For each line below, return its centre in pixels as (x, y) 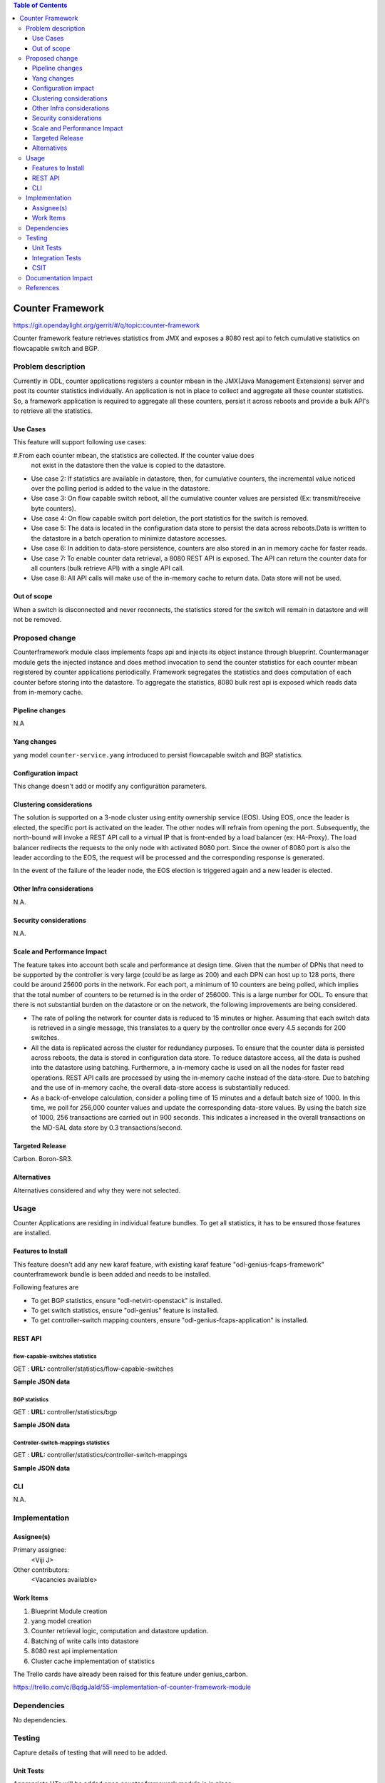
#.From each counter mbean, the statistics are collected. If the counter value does (134, 455)
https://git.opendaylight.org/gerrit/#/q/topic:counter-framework (106, 325)
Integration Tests (57, 257)
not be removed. (37, 620)
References (43, 287)
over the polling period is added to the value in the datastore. (120, 488)
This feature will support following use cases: (80, 442)
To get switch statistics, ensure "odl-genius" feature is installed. (125, 1311)
